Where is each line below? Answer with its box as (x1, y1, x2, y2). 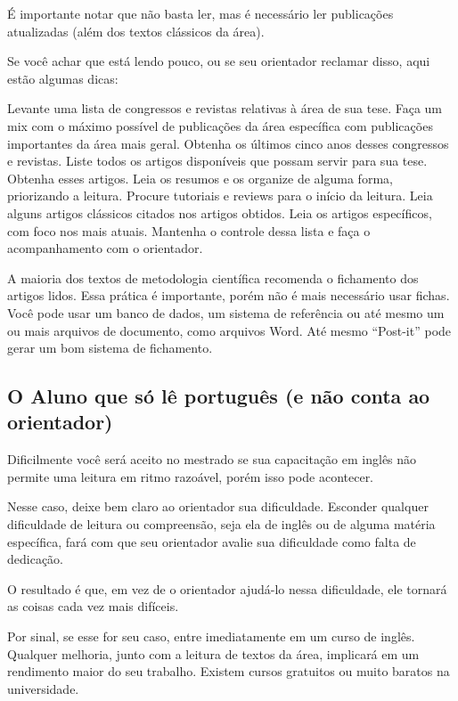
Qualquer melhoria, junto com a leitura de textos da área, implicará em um (7, 644, 420, 663)
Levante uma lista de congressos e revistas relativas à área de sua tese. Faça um (7, 99, 443, 118)
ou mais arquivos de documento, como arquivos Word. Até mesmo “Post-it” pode (7, 321, 452, 339)
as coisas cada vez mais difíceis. (7, 597, 179, 615)
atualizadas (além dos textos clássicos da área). (7, 21, 265, 40)
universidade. (7, 679, 79, 697)
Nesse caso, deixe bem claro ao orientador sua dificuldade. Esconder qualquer (7, 497, 429, 516)
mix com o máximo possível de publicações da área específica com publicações (7, 116, 433, 134)
